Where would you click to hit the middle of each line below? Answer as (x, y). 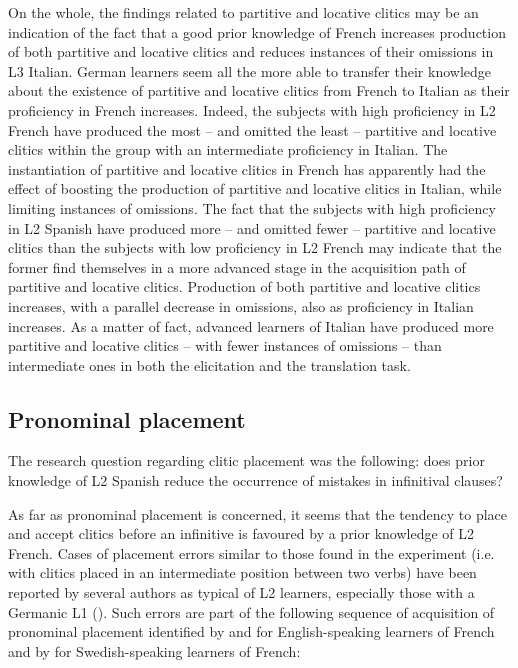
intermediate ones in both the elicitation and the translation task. (209, 364)
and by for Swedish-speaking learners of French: (154, 650)
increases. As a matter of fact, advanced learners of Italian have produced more (251, 325)
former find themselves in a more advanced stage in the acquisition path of (237, 266)
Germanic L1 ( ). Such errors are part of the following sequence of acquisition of (251, 611)
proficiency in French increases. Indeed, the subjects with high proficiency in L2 (252, 109)
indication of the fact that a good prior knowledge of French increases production (257, 31)
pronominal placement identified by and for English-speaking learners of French (251, 631)
